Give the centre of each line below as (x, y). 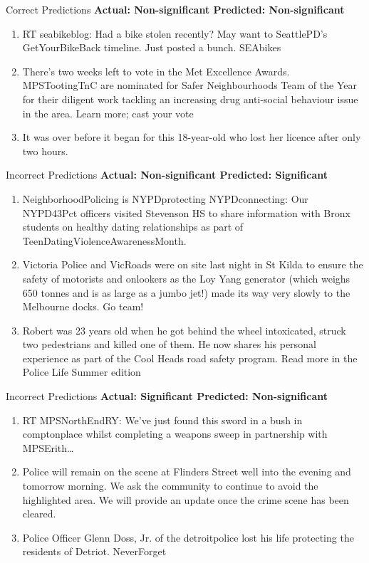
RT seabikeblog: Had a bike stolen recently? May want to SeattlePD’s (175, 33)
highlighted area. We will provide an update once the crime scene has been (186, 499)
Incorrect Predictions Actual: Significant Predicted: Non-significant (167, 396)
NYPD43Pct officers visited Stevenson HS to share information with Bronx (186, 212)
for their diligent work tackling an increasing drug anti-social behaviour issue (190, 99)
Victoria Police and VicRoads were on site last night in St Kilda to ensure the (193, 264)
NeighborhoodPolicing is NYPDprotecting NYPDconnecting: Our (165, 198)
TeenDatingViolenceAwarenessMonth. (104, 240)
